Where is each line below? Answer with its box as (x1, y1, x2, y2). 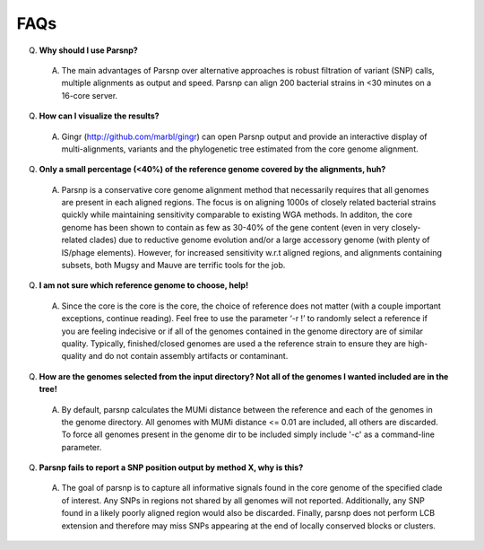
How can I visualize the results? (39, 110, 160, 121)
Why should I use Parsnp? (39, 45, 138, 56)
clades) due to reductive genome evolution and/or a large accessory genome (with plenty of (89, 234, 430, 246)
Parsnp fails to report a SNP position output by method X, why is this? (39, 462, 304, 473)
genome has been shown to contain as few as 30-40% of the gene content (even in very (61, 222, 390, 232)
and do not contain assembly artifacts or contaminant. (88, 351, 289, 362)
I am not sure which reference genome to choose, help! (39, 280, 249, 291)
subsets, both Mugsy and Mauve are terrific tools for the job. (61, 260, 286, 271)
